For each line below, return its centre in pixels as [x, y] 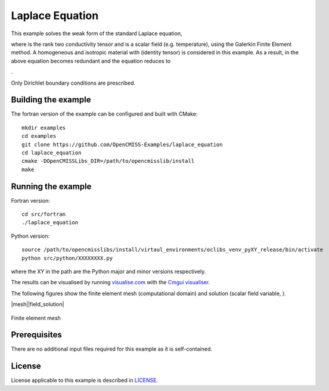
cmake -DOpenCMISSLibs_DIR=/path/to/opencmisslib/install [108, 161]
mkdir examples [44, 128]
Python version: [30, 236]
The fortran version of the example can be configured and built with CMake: [104, 114]
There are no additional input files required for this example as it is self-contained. [112, 349]
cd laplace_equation [52, 153]
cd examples [39, 136]
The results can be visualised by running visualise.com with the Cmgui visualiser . [111, 283]
